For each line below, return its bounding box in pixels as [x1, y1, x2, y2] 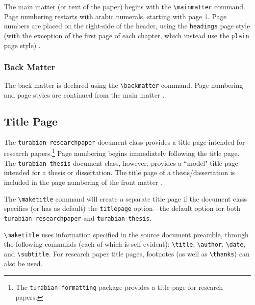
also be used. [4, 258, 43, 268]
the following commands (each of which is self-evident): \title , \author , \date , [4, 239, 246, 249]
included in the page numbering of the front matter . [4, 177, 162, 187]
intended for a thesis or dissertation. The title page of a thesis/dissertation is [4, 167, 235, 178]
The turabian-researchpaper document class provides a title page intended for [4, 136, 245, 147]
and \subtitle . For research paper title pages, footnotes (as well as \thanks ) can [4, 248, 250, 258]
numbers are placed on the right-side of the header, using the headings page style [4, 21, 250, 31]
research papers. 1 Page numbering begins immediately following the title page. [4, 147, 240, 158]
